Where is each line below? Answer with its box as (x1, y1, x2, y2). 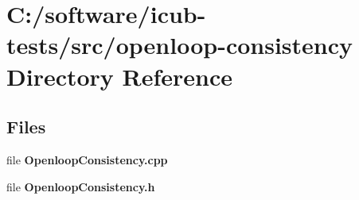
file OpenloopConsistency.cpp (6, 151, 168, 167)
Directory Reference (6, 60, 233, 92)
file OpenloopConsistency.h (6, 178, 155, 194)
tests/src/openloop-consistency (6, 29, 353, 61)
